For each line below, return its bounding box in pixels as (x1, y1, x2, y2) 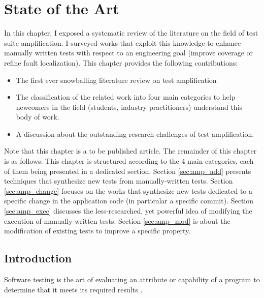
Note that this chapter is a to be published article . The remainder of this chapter (4, 145, 257, 156)
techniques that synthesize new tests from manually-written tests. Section (4, 175, 233, 186)
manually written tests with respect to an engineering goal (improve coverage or (4, 47, 253, 58)
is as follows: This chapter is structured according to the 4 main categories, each (4, 156, 254, 166)
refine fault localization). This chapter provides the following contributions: (4, 57, 238, 68)
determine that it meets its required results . (4, 284, 143, 294)
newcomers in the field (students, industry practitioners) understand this (16, 101, 243, 112)
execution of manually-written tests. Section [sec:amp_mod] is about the (4, 215, 230, 226)
